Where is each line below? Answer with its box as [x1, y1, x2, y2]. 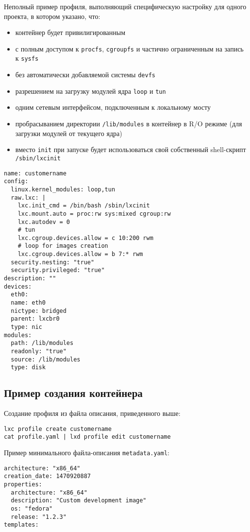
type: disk [11, 364, 46, 371]
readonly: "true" [11, 348, 67, 355]
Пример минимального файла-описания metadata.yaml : [4, 447, 169, 458]
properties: [4, 481, 42, 488]
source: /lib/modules [11, 356, 81, 363]
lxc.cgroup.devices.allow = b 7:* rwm [17, 251, 143, 258]
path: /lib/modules [11, 340, 74, 347]
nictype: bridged [11, 307, 67, 314]
